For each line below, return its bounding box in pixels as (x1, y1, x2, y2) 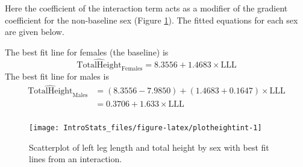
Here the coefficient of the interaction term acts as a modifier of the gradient (5, 2, 288, 14)
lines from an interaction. (29, 153, 122, 165)
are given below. (5, 25, 64, 38)
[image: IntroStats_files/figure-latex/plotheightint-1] (29, 124, 262, 133)
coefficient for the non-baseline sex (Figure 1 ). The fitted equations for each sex (5, 13, 298, 26)
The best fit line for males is (5, 70, 109, 83)
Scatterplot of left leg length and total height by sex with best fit (29, 140, 269, 153)
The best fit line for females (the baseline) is (5, 45, 169, 58)
